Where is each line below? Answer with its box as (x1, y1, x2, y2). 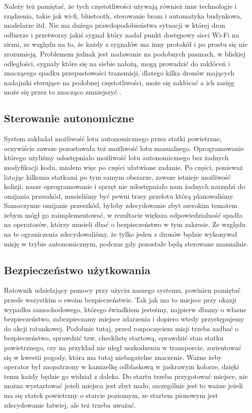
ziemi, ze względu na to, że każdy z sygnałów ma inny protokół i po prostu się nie (4, 39, 248, 49)
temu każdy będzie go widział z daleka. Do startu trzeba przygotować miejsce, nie (4, 371, 248, 381)
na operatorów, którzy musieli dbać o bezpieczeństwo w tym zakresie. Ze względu (4, 219, 246, 229)
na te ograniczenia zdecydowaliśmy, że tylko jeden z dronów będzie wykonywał (4, 229, 237, 239)
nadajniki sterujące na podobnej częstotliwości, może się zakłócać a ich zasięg (4, 77, 235, 87)
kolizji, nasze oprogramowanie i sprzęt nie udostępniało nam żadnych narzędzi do (4, 181, 245, 191)
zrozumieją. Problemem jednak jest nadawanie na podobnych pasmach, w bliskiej (4, 48, 246, 58)
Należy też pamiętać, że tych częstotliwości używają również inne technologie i (4, 1, 237, 11)
